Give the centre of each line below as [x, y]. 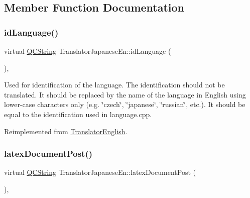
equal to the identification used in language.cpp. [78, 114]
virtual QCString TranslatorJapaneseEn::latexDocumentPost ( [100, 172]
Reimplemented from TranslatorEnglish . [66, 131]
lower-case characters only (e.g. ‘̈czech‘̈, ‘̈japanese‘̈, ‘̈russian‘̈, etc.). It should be [125, 104]
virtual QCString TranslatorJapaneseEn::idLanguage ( [88, 51]
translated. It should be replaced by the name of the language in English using [125, 94]
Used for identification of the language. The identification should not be [114, 85]
